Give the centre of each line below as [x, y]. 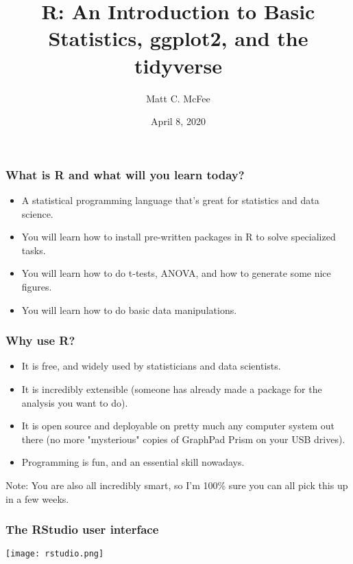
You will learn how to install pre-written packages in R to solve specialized [179, 237]
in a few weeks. [37, 498]
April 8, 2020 [178, 121]
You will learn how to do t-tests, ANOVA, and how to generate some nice [176, 273]
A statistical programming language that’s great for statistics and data [170, 200]
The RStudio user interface [82, 529]
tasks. [34, 250]
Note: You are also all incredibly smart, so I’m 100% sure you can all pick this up [177, 485]
